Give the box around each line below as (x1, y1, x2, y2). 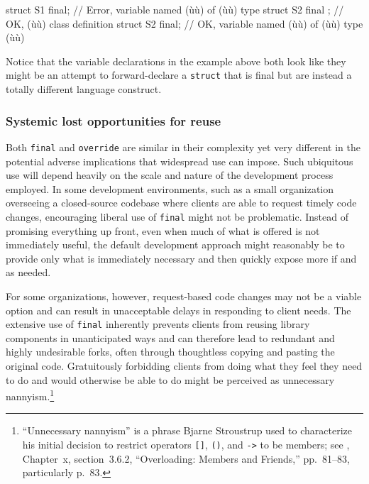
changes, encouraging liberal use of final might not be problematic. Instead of (6, 209, 348, 224)
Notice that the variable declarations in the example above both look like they (6, 53, 346, 68)
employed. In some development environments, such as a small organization (6, 181, 334, 196)
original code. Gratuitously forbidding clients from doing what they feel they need (6, 358, 363, 373)
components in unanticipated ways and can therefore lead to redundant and (6, 330, 335, 345)
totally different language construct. (6, 82, 162, 97)
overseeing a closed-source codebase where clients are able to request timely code (6, 195, 357, 210)
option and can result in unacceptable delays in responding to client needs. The (6, 302, 351, 317)
